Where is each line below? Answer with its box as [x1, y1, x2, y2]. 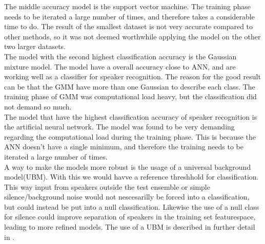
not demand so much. [4, 101, 72, 112]
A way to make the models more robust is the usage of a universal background [4, 161, 251, 172]
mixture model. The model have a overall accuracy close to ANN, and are [4, 61, 236, 72]
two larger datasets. [4, 41, 66, 52]
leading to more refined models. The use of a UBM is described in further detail [4, 221, 255, 232]
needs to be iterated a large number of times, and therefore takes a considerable [4, 11, 255, 21]
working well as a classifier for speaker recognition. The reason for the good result [4, 71, 261, 82]
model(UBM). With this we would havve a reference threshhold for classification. [4, 171, 259, 182]
